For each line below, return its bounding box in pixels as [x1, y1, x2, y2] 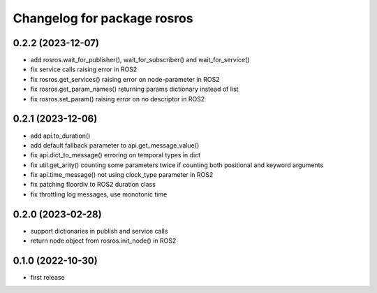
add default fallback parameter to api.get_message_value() [30, 141, 200, 150]
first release [30, 273, 66, 282]
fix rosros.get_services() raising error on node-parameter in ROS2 [30, 75, 220, 83]
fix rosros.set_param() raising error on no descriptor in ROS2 [30, 94, 205, 103]
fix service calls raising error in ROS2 [30, 65, 138, 73]
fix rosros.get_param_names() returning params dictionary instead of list [30, 85, 239, 94]
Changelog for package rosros [13, 10, 193, 26]
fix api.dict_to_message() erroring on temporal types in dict [30, 151, 201, 159]
